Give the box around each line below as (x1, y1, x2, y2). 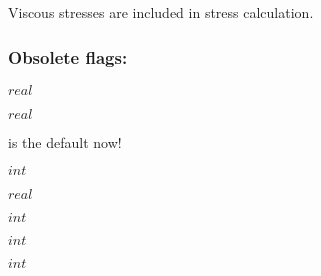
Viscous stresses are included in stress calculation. (8, 2, 314, 22)
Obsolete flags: (8, 44, 128, 69)
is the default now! (8, 131, 122, 152)
